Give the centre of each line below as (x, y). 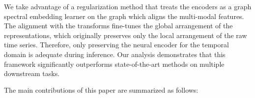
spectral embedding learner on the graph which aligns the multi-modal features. (124, 16)
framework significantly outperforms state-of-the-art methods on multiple (114, 64)
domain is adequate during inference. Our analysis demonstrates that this (115, 54)
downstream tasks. (32, 73)
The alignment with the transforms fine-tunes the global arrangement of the (118, 26)
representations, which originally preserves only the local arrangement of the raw (126, 35)
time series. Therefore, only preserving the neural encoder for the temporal (116, 45)
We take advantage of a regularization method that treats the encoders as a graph (128, 6)
